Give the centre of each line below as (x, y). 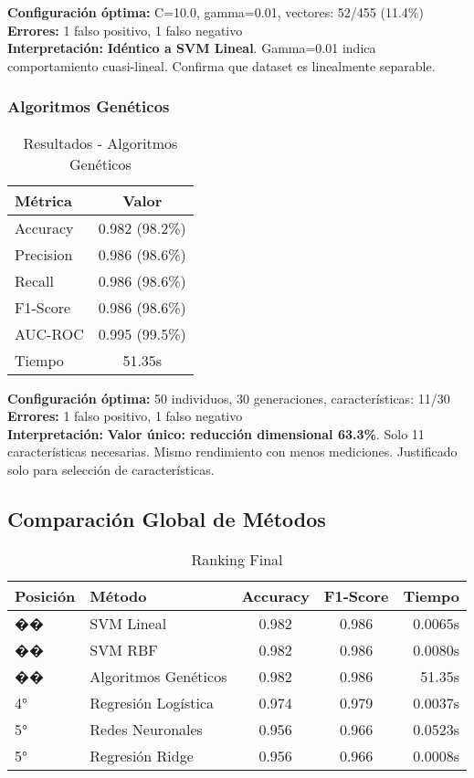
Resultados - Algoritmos (100, 142)
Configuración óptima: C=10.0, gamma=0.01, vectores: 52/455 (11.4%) (216, 12)
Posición (45, 595)
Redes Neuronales (146, 729)
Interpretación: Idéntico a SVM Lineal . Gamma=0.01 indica (192, 48)
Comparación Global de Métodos (167, 518)
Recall (34, 280)
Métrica (43, 200)
